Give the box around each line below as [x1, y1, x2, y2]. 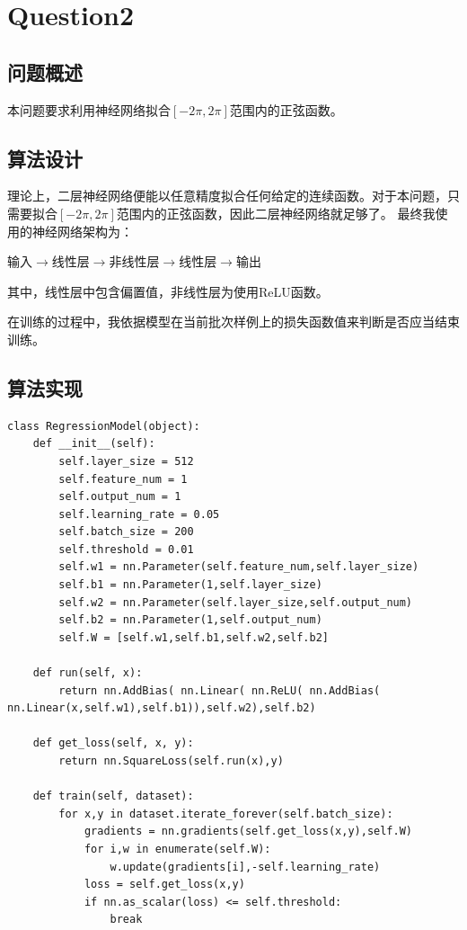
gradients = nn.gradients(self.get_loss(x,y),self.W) [84, 825, 413, 838]
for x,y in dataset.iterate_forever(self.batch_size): [58, 807, 393, 820]
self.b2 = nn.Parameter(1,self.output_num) [58, 613, 322, 627]
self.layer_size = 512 [58, 454, 194, 468]
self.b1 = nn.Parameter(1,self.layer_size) [58, 578, 322, 592]
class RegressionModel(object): [7, 419, 200, 433]
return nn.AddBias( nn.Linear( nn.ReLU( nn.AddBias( [58, 684, 381, 697]
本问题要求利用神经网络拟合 [7, 100, 171, 119]
